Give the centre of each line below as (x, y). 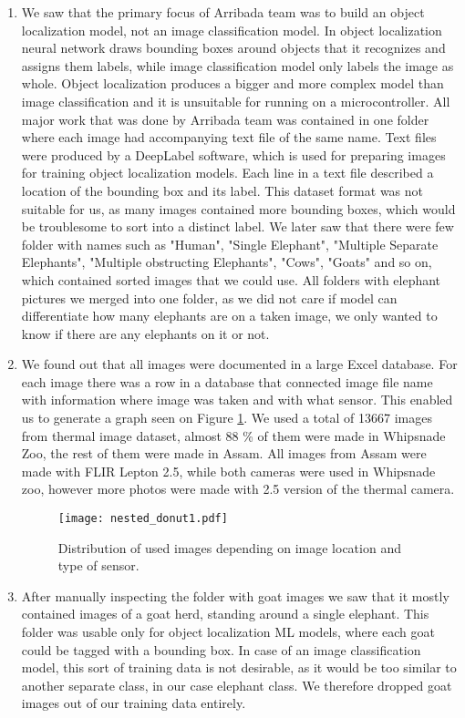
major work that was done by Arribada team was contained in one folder (225, 119)
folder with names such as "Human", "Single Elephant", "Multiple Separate (230, 244)
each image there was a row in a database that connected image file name (227, 381)
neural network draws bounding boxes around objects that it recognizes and (233, 48)
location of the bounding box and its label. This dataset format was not (222, 190)
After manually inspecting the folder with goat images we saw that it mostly (235, 595)
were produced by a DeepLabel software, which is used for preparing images (233, 154)
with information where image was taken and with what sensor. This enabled (237, 400)
